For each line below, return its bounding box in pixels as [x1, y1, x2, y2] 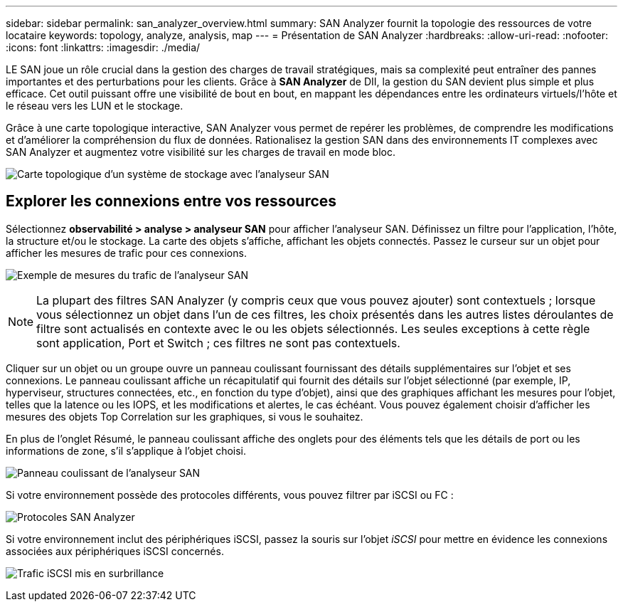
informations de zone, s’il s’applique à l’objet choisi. [6, 444, 247, 457]
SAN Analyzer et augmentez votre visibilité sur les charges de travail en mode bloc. [6, 146, 396, 158]
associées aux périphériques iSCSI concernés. [6, 544, 224, 557]
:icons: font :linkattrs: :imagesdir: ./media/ [6, 41, 201, 53]
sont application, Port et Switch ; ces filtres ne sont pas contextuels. [36, 335, 400, 350]
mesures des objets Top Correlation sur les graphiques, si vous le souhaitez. [6, 410, 363, 423]
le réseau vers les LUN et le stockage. [6, 100, 183, 112]
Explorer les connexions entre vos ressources [6, 192, 337, 211]
